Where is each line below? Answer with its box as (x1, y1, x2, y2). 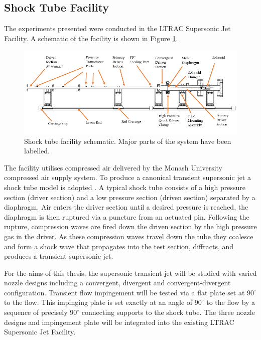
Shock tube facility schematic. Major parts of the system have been (24, 135, 231, 146)
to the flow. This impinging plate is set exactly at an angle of (4, 297, 193, 307)
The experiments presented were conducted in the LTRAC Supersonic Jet (4, 23, 231, 34)
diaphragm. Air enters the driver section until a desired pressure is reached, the (4, 202, 248, 212)
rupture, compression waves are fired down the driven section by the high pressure (4, 221, 257, 232)
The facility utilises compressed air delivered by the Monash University (4, 162, 222, 173)
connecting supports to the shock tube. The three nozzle (81, 307, 255, 317)
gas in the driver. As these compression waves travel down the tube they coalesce (4, 231, 253, 241)
